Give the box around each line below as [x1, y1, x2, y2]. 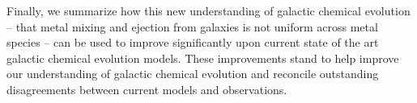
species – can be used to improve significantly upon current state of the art [6, 34, 379, 51]
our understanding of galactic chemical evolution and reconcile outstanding [6, 65, 379, 82]
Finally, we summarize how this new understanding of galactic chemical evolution [6, 2, 411, 19]
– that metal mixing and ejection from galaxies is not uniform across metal [6, 18, 378, 35]
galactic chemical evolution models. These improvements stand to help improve [6, 49, 399, 66]
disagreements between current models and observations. [6, 80, 287, 97]
